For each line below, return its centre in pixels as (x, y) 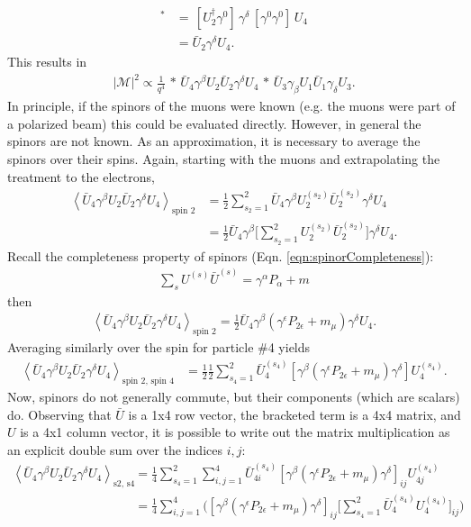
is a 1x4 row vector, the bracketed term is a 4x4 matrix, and (294, 414)
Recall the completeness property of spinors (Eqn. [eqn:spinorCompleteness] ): (221, 255)
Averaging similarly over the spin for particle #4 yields (159, 347)
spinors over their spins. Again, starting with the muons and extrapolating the (224, 158)
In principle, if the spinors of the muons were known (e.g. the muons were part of (231, 106)
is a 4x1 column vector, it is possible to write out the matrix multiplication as (235, 432)
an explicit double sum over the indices (115, 449)
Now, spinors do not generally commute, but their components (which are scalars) (234, 397)
